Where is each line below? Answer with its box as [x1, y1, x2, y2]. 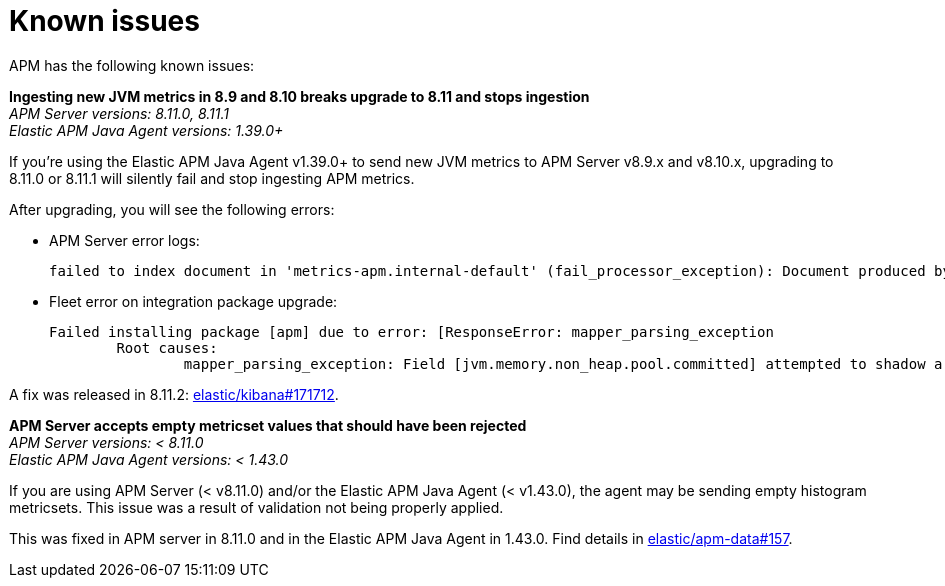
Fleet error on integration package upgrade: [49, 292, 338, 310]
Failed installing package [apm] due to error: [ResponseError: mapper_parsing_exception [49, 323, 774, 340]
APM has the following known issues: [9, 56, 255, 74]
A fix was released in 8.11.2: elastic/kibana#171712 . [9, 385, 339, 403]
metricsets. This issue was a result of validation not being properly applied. [9, 498, 504, 516]
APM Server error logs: [49, 231, 200, 249]
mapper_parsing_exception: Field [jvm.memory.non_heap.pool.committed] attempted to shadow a [183, 355, 943, 372]
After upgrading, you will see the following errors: [9, 200, 335, 218]
